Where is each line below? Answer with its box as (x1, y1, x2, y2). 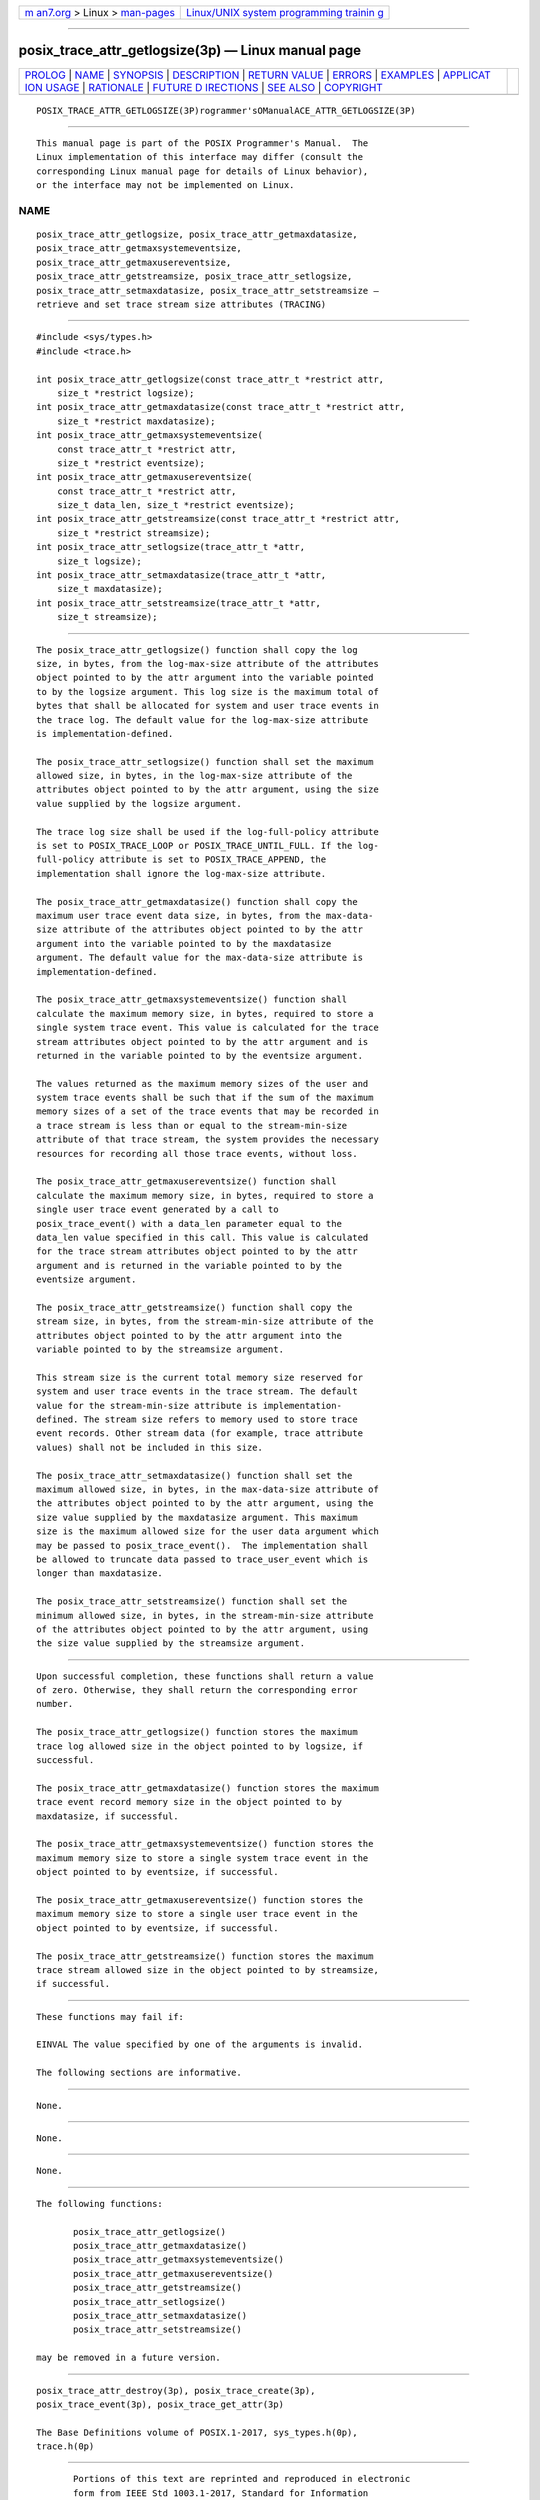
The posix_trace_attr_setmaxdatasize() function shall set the (36, 1470, 353, 1481)
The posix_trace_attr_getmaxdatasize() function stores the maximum (36, 1782, 379, 1794)
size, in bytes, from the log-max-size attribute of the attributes (36, 658, 379, 669)
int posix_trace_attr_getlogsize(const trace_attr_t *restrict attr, (36, 373, 385, 385)
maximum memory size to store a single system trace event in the (36, 1852, 369, 1864)
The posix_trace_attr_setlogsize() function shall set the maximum (36, 756, 374, 767)
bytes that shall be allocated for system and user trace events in (36, 700, 379, 712)
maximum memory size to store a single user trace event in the (36, 1908, 359, 1920)
